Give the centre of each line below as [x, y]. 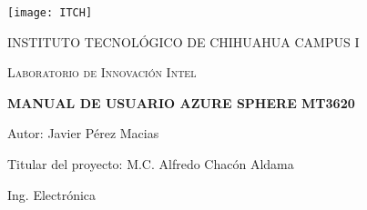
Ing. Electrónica [52, 194]
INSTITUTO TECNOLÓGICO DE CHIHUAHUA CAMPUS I [183, 41]
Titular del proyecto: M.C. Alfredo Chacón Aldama [151, 164]
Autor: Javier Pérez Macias [83, 133]
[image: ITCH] [50, 13]
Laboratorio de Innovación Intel [102, 72]
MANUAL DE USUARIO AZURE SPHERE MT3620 [181, 102]
